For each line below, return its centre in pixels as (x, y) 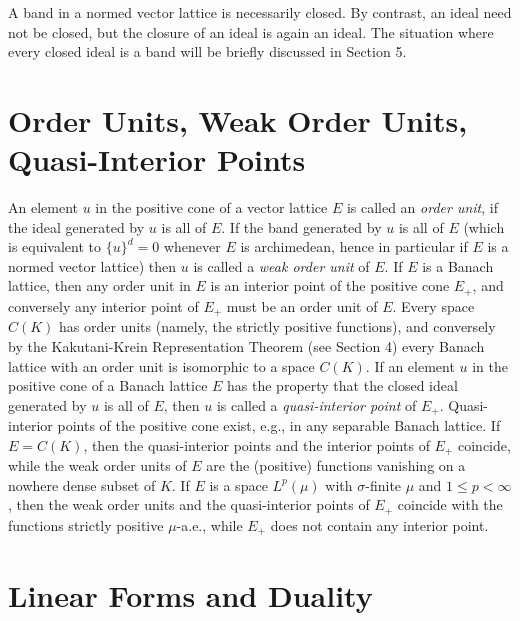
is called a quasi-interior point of (316, 404)
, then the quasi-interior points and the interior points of (256, 444)
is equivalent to (55, 246)
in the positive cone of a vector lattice (211, 207)
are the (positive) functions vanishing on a (336, 465)
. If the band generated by (301, 226)
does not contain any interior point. (379, 524)
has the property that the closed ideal (342, 385)
